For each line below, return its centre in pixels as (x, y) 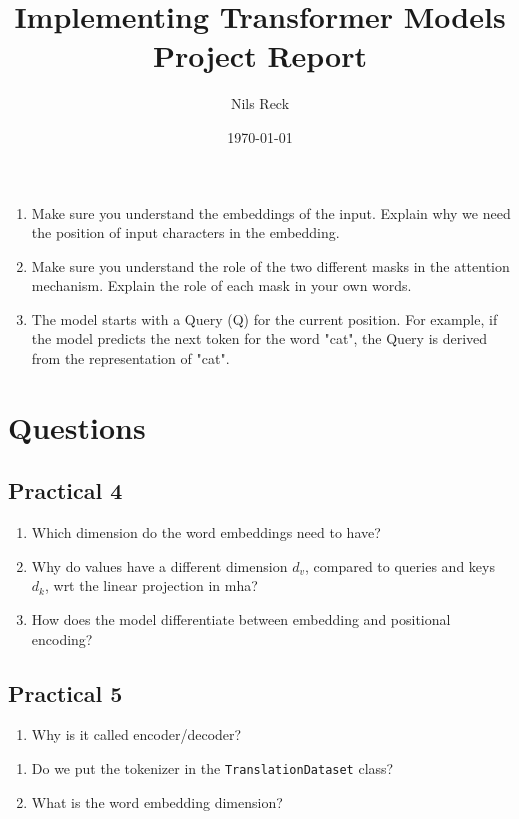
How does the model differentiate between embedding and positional (241, 619)
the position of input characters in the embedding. (185, 232)
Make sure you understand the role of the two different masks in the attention (270, 265)
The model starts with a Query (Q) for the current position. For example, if (264, 318)
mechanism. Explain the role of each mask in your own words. (221, 285)
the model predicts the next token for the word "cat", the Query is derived (259, 338)
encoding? (62, 638)
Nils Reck (260, 103)
